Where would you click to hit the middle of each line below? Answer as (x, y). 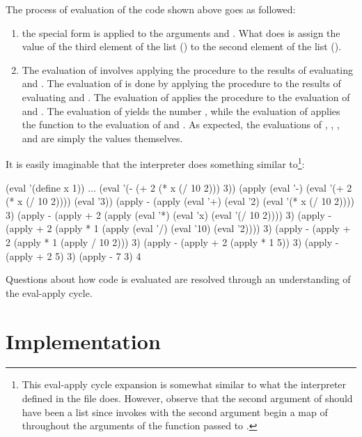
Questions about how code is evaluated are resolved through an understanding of (178, 279)
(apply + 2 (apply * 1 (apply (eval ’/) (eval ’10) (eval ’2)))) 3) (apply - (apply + (178, 228)
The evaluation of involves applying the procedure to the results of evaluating (187, 69)
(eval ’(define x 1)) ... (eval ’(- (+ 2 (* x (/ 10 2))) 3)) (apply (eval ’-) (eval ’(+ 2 (179, 187)
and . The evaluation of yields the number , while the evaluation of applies (181, 110)
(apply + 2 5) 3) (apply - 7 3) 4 (73, 255)
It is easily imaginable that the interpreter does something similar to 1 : (155, 163)
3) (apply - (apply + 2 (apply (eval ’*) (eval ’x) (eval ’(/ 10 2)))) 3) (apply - (169, 214)
